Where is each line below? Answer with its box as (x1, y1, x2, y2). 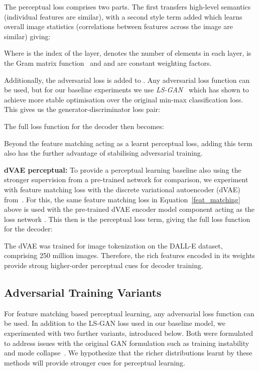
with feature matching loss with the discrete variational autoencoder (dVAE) (4, 184, 240, 194)
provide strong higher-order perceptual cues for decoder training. (4, 260, 203, 271)
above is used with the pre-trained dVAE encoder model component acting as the (4, 204, 255, 214)
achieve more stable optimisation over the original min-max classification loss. (4, 94, 243, 104)
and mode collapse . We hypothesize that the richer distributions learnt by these (4, 347, 252, 358)
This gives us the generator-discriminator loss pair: (4, 104, 160, 114)
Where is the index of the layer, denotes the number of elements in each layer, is (4, 48, 251, 58)
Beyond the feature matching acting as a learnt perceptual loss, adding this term (4, 138, 252, 148)
